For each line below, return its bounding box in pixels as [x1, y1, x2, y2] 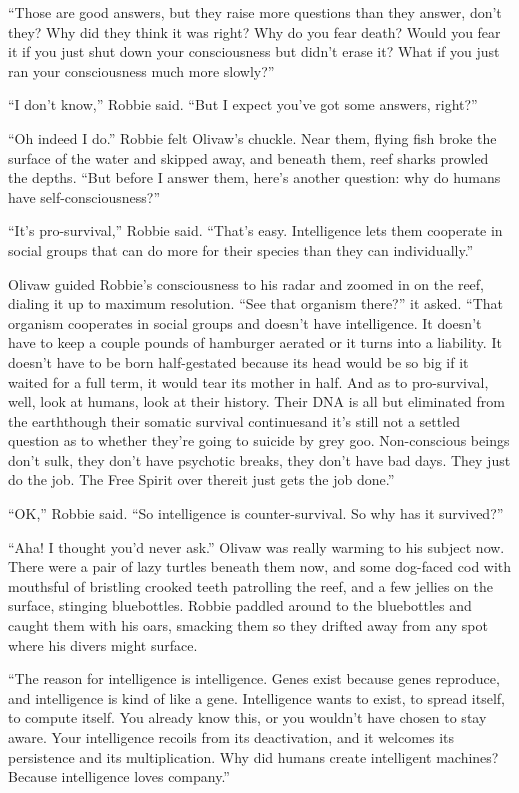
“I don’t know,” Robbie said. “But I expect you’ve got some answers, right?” [8, 94, 478, 115]
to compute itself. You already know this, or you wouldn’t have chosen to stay [8, 707, 487, 728]
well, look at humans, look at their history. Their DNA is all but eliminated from [8, 391, 505, 412]
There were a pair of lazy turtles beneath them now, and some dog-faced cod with [8, 556, 512, 577]
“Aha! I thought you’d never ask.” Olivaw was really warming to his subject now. [8, 536, 505, 557]
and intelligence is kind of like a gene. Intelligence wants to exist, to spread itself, [8, 687, 505, 708]
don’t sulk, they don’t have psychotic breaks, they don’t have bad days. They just [8, 449, 511, 470]
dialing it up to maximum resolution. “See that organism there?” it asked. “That [8, 293, 504, 314]
